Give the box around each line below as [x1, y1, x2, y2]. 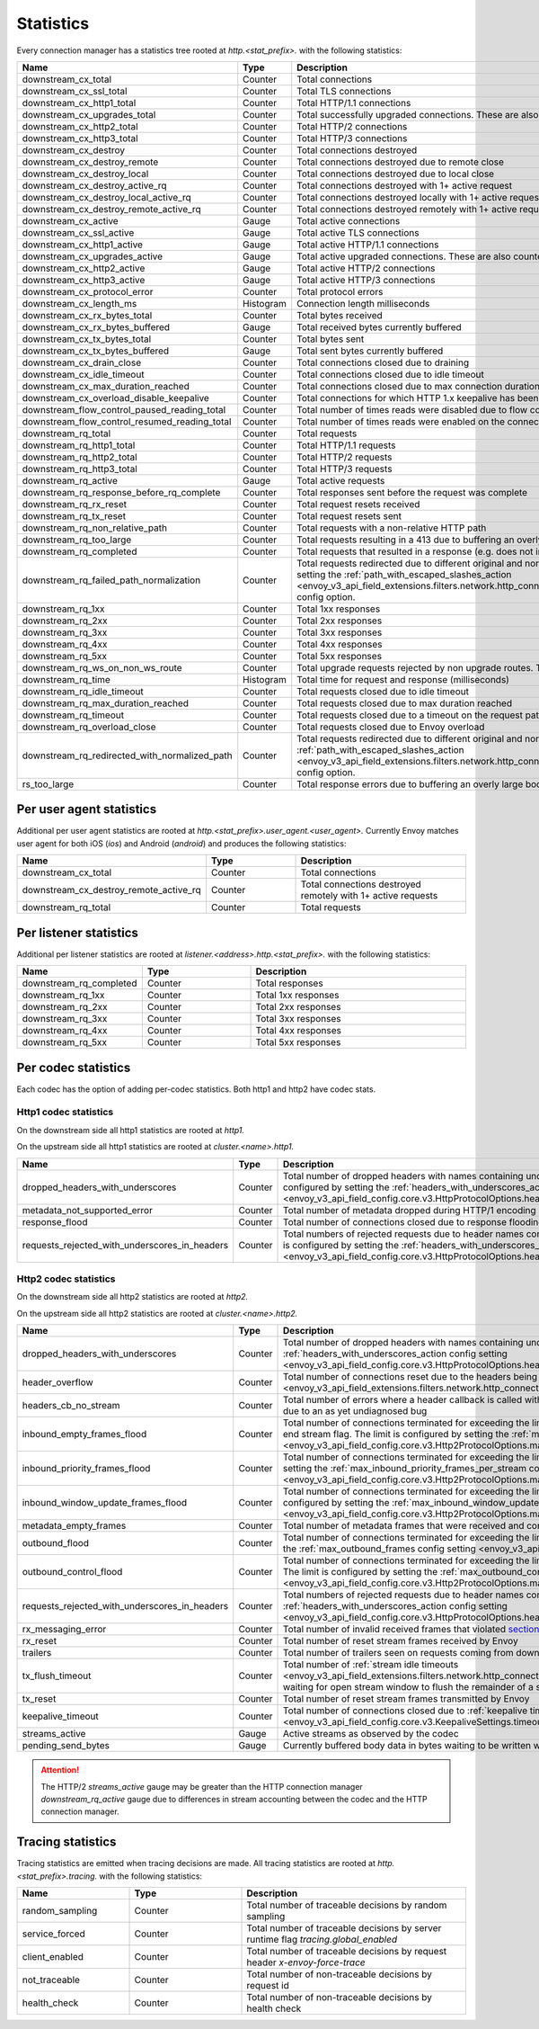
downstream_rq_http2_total [22, 451, 138, 463]
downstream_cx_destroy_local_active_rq [22, 191, 192, 203]
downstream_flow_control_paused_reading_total [22, 403, 226, 416]
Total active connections [296, 214, 401, 227]
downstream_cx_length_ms [22, 297, 137, 309]
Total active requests [296, 474, 385, 487]
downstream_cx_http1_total [22, 96, 137, 109]
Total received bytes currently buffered [296, 320, 462, 333]
